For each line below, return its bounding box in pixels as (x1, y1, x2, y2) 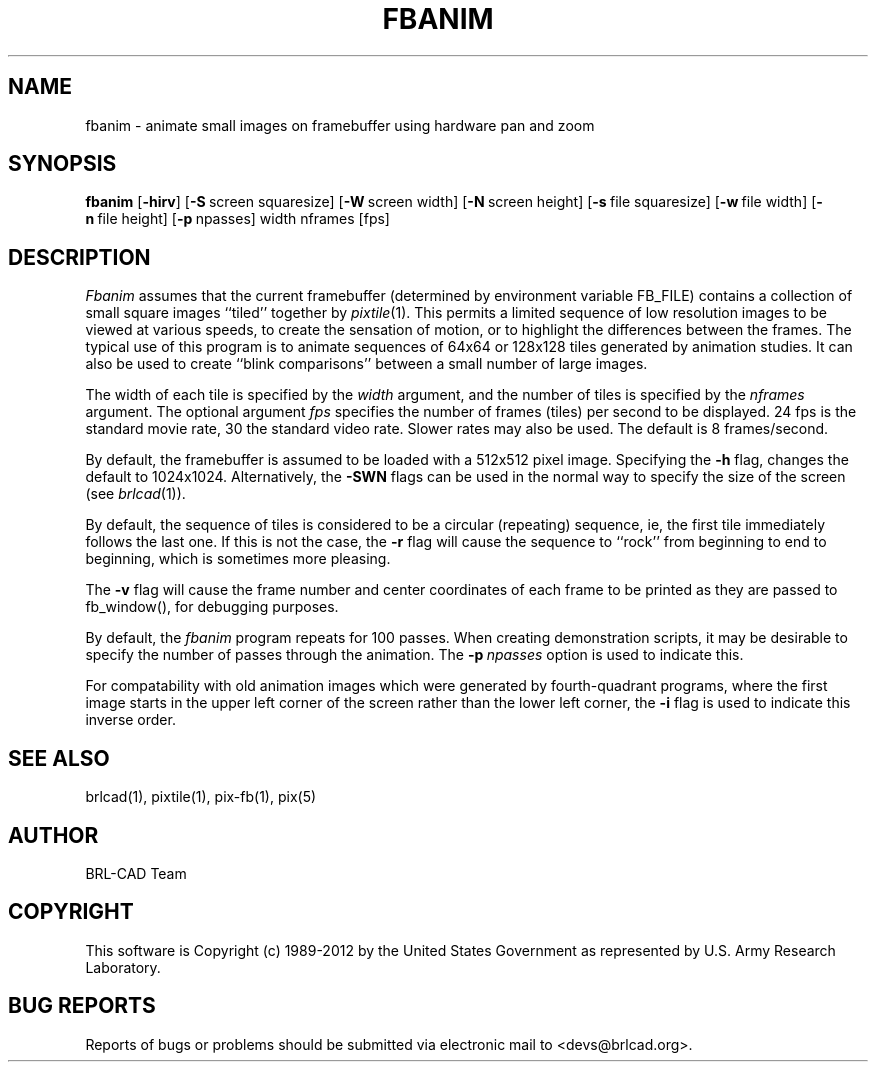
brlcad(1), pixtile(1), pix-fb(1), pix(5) (85, 788, 317, 806)
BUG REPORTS (8, 993, 156, 1019)
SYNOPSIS (8, 151, 117, 177)
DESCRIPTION (8, 244, 151, 270)
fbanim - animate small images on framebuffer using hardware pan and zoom (85, 116, 595, 134)
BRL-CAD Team (85, 864, 187, 882)
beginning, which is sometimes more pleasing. (85, 550, 391, 568)
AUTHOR (8, 822, 99, 848)
